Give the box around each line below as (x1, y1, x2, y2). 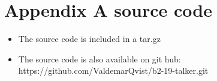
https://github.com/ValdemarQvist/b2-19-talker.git (18, 64, 209, 77)
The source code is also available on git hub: (18, 52, 181, 65)
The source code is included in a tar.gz (18, 32, 161, 45)
